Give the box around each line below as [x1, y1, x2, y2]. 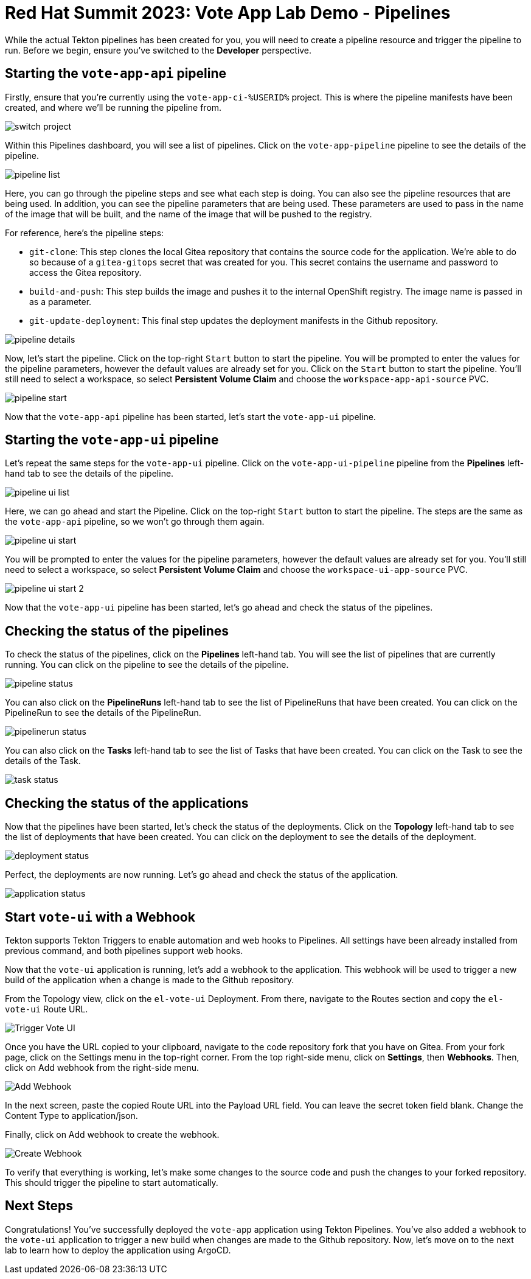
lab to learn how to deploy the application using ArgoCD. [5, 1244, 231, 1255]
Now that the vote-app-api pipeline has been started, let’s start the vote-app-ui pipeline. [5, 411, 376, 422]
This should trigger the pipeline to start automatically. [5, 1177, 218, 1188]
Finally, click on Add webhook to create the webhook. [5, 1129, 220, 1140]
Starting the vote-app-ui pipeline [5, 432, 219, 448]
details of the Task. [5, 755, 81, 766]
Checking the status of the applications [5, 795, 249, 811]
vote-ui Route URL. [5, 1003, 88, 1014]
